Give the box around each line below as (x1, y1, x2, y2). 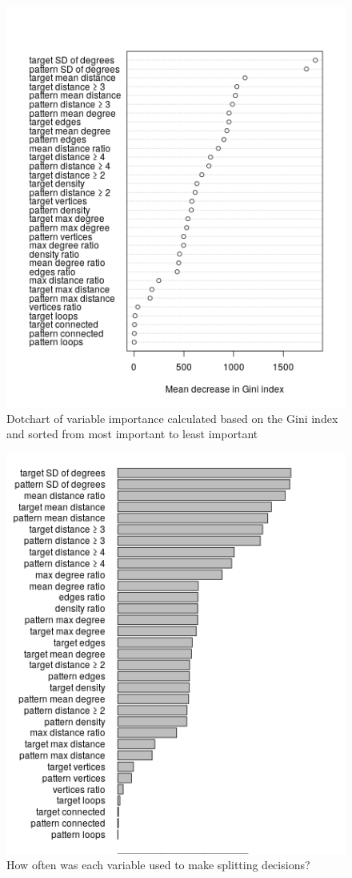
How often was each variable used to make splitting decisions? (6, 856, 310, 873)
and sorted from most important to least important (6, 425, 258, 442)
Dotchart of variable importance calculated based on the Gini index (6, 409, 338, 426)
